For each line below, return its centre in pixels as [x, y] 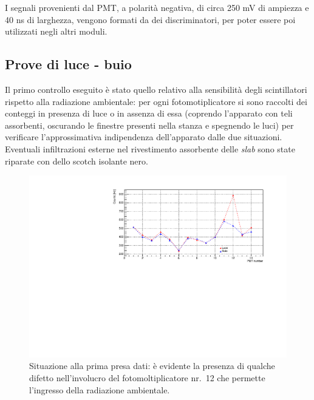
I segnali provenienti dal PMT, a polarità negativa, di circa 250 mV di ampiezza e [157, 7]
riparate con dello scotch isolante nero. [77, 161]
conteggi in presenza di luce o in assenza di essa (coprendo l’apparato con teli [149, 113]
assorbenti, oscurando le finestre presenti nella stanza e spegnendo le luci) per [149, 125]
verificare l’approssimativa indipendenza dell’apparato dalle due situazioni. [144, 137]
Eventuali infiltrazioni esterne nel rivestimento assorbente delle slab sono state [150, 148]
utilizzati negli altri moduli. [56, 31]
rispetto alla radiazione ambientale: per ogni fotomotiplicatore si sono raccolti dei [156, 101]
